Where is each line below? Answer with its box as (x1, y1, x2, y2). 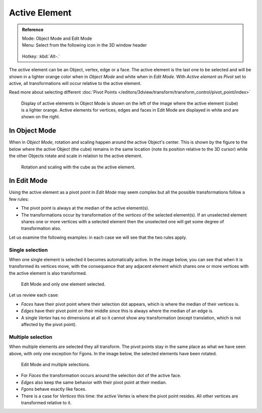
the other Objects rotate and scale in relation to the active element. (9, 153, 143, 159)
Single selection (9, 247, 48, 253)
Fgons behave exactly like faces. (21, 386, 87, 392)
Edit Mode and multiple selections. (21, 362, 90, 367)
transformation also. (21, 226, 62, 231)
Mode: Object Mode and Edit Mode (22, 35, 92, 41)
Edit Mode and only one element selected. (21, 281, 106, 287)
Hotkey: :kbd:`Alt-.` (22, 53, 60, 59)
